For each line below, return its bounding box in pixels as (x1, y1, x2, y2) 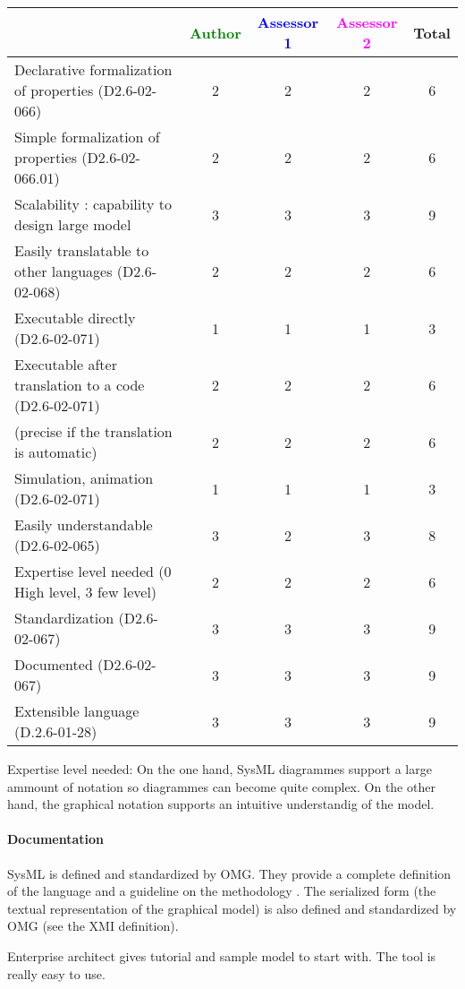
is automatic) (14, 442, 97, 462)
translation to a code (14, 374, 145, 395)
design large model (14, 214, 131, 235)
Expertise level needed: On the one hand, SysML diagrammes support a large (7, 760, 432, 778)
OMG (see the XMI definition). (7, 916, 179, 935)
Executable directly (14, 307, 136, 328)
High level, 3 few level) (14, 581, 157, 602)
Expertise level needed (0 (14, 561, 172, 581)
